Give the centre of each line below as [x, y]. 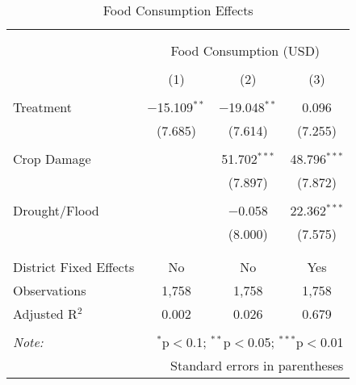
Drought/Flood [56, 210]
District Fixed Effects [74, 267]
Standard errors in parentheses [257, 365]
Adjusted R [45, 314]
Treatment [42, 107]
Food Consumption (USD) [245, 50]
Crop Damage [52, 159]
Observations [50, 290]
